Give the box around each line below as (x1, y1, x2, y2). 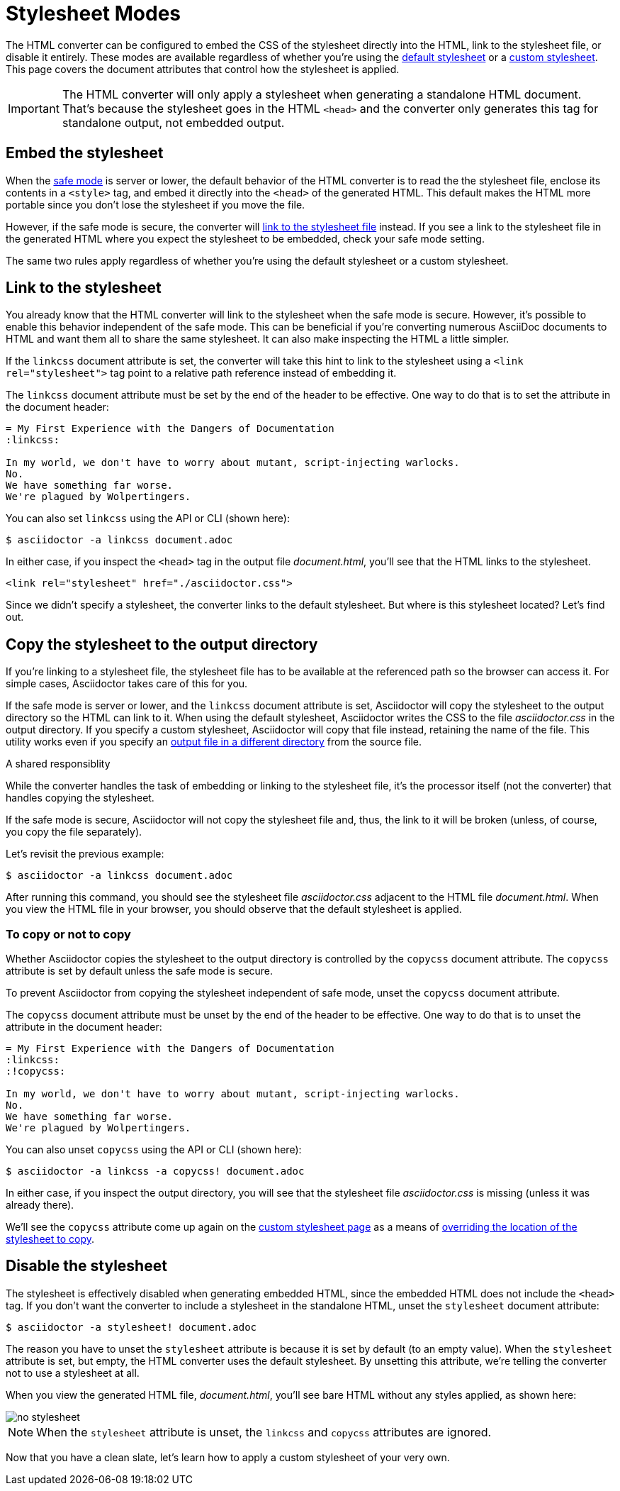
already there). (6, 1199, 74, 1212)
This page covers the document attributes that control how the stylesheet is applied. (6, 62, 400, 75)
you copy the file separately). (6, 826, 142, 838)
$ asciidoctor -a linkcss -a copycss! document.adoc (6, 1165, 305, 1177)
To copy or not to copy (6, 926, 131, 941)
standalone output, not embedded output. (62, 115, 285, 130)
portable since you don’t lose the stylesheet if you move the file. (6, 198, 305, 211)
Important (8, 101, 60, 116)
